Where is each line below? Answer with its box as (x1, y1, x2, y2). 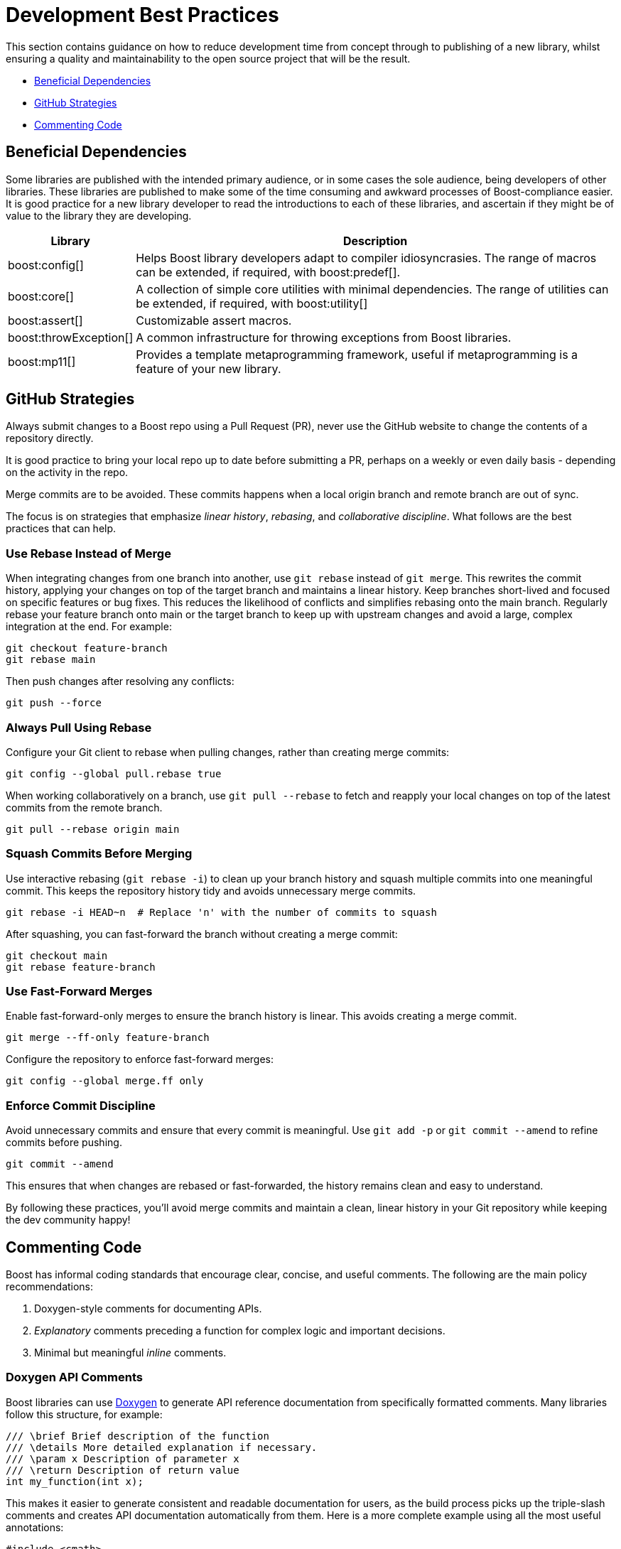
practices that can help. (6, 522, 117, 535)
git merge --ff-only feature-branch (6, 1032, 210, 1044)
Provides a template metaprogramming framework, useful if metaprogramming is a (136, 347, 578, 362)
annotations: (6, 1521, 64, 1533)
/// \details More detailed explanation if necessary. (6, 1441, 318, 1453)
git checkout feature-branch (6, 642, 168, 654)
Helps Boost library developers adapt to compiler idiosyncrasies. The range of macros (136, 250, 597, 265)
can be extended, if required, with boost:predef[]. (136, 264, 401, 279)
